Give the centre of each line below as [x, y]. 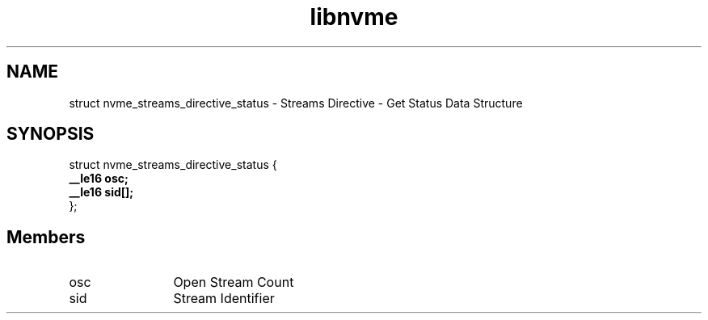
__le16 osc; [99, 179]
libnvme [354, 17]
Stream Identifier [224, 299]
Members [46, 237]
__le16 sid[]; [101, 192]
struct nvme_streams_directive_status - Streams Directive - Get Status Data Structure [296, 103]
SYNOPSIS [51, 134]
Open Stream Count [234, 282]
